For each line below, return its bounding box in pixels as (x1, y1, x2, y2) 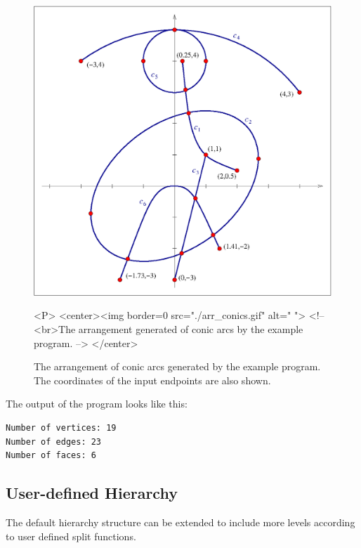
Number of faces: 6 (6, 450, 96, 461)
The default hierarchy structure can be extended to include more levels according (6, 514, 355, 529)
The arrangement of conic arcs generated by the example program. (34, 359, 321, 374)
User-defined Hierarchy (6, 482, 178, 504)
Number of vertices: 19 (6, 422, 117, 433)
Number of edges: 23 (6, 436, 102, 447)
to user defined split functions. (6, 528, 136, 543)
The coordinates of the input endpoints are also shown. (34, 372, 271, 387)
